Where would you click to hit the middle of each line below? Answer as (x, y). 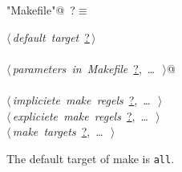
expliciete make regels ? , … (80, 115)
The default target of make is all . (91, 158)
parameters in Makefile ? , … (84, 68)
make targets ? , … (58, 131)
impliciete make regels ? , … (81, 99)
